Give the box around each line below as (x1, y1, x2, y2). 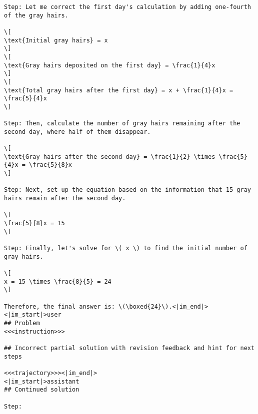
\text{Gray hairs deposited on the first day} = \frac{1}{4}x (4, 61, 215, 69)
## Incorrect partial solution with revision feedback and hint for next (4, 344, 255, 352)
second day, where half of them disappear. (4, 128, 151, 135)
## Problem (4, 319, 40, 327)
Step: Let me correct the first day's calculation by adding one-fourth (4, 3, 251, 10)
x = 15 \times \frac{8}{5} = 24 (4, 278, 111, 285)
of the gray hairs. (4, 11, 68, 19)
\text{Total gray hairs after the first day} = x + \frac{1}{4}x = (4, 86, 233, 94)
